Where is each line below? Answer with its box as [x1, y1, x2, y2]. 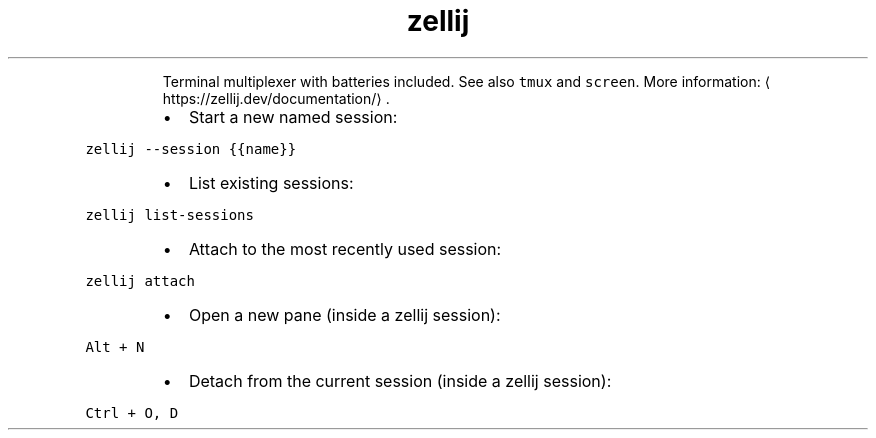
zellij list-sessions [85, 206, 254, 223]
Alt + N [85, 338, 145, 355]
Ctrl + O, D [85, 404, 179, 421]
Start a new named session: [188, 106, 398, 127]
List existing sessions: [188, 172, 354, 193]
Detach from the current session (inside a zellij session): [188, 370, 612, 391]
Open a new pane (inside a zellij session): [188, 304, 501, 325]
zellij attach [85, 272, 195, 289]
